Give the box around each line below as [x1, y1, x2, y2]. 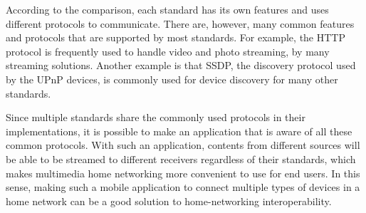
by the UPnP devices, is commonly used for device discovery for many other [6, 71, 338, 86]
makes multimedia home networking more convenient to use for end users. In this [6, 165, 360, 180]
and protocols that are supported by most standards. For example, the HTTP [6, 30, 345, 45]
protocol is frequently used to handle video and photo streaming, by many [6, 43, 330, 58]
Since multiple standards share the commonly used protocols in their [6, 110, 305, 125]
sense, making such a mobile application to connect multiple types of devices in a [6, 180, 360, 194]
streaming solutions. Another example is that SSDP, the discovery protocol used [6, 58, 356, 73]
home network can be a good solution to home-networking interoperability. [6, 193, 332, 208]
